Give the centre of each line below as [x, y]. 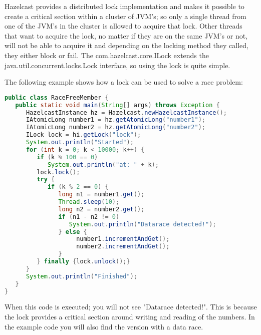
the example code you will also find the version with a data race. [104, 326]
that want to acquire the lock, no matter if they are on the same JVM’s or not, [126, 35]
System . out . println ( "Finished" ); [81, 276]
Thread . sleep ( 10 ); [89, 202]
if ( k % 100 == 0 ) [67, 157]
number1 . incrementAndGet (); [123, 239]
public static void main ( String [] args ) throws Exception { [117, 105]
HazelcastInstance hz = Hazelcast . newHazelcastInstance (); [126, 112]
